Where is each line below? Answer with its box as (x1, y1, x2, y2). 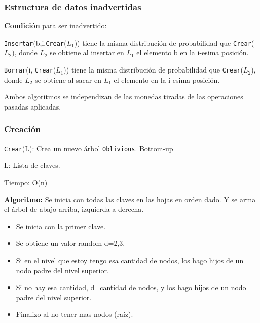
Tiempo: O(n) (4, 176, 48, 187)
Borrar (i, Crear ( (4, 64, 56, 75)
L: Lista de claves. (4, 160, 60, 170)
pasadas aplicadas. (4, 101, 61, 112)
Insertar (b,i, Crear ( (4, 37, 67, 48)
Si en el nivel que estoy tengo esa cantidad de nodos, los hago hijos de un (16, 255, 244, 265)
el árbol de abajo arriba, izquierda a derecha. (4, 204, 144, 214)
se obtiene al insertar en (50, 47, 124, 58)
